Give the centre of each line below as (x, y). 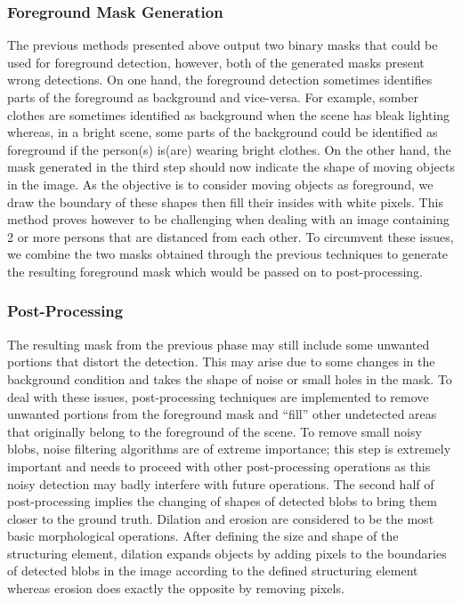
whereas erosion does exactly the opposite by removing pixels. (176, 588)
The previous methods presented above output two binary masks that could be (223, 45)
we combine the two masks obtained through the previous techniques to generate (228, 254)
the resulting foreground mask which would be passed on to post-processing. (215, 271)
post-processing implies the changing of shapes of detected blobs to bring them (222, 501)
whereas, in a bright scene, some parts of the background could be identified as (223, 132)
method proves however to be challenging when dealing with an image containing (228, 219)
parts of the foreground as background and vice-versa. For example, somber (213, 97)
